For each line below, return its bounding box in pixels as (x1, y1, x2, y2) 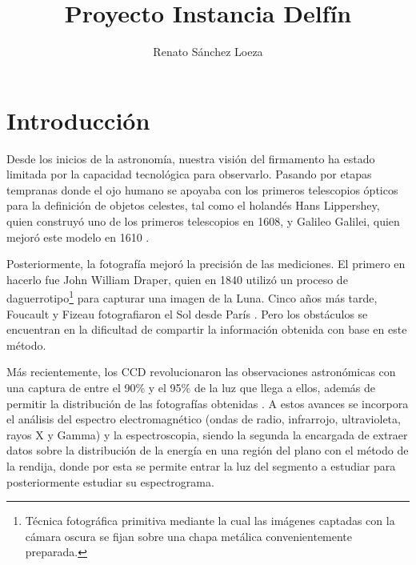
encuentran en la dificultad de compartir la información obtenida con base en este (6, 321, 407, 338)
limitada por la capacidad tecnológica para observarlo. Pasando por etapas (6, 166, 372, 182)
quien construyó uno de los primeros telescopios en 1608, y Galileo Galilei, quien (6, 213, 400, 230)
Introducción (6, 103, 150, 136)
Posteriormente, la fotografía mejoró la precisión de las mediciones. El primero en (6, 255, 406, 272)
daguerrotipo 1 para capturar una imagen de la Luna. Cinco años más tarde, (6, 287, 378, 307)
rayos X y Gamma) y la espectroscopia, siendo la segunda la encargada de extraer (6, 426, 408, 443)
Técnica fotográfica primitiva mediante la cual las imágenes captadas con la (25, 512, 395, 529)
